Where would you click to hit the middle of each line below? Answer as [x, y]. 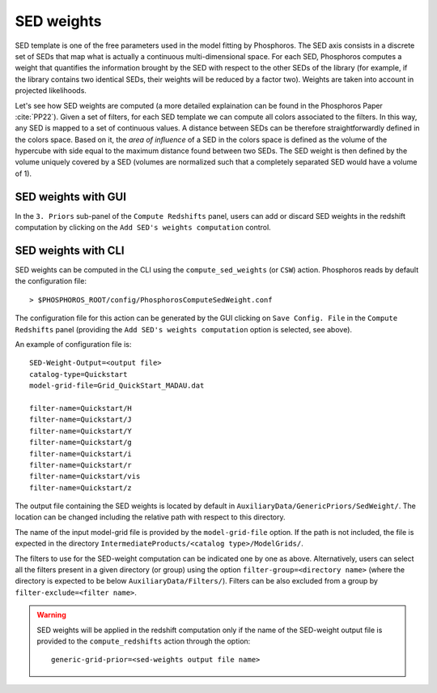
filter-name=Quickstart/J [81, 420]
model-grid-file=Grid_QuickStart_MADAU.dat [117, 386]
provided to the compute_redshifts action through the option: [144, 641]
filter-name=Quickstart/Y [81, 431]
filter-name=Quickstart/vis [85, 477]
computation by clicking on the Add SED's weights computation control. [143, 228]
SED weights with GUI [71, 197]
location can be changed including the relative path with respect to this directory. [151, 517]
